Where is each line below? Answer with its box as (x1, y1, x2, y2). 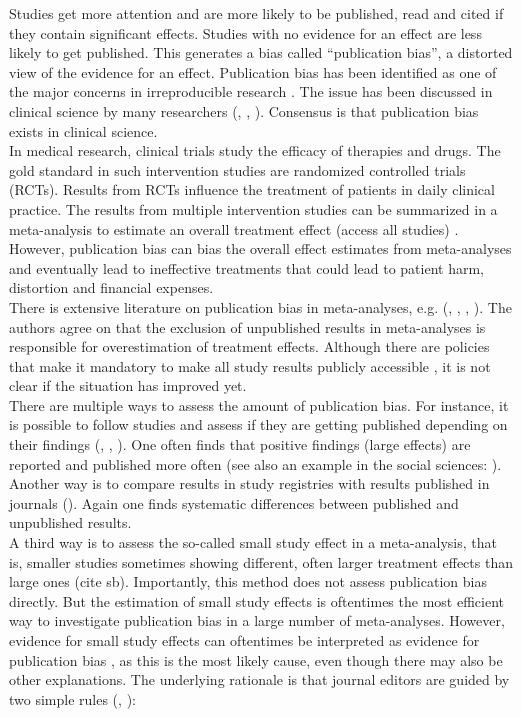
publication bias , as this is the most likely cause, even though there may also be (9, 649, 503, 670)
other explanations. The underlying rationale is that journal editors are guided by (9, 669, 510, 690)
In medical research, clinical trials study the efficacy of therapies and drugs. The (9, 140, 501, 161)
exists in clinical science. (9, 120, 158, 141)
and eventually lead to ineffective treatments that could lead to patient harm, (9, 257, 484, 278)
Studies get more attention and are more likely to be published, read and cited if (9, 3, 504, 23)
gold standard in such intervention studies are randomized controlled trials (9, 159, 466, 180)
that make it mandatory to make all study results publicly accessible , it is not (9, 355, 491, 376)
